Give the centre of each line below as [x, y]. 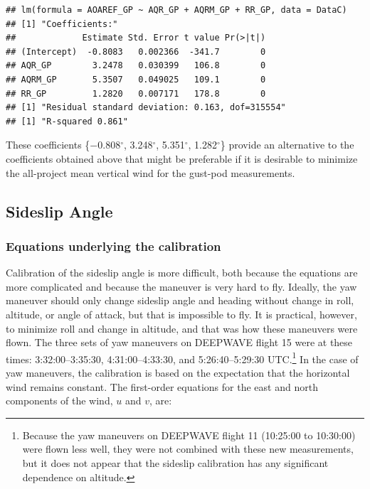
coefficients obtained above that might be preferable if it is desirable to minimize [182, 158]
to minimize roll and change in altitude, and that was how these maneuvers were [182, 328]
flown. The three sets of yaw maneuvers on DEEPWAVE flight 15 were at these [179, 342]
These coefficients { [48, 145]
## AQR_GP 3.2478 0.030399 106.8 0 [136, 66]
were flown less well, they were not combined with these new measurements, [188, 449]
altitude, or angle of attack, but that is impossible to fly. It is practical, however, [181, 314]
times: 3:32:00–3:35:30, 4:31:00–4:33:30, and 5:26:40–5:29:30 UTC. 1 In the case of [182, 358]
